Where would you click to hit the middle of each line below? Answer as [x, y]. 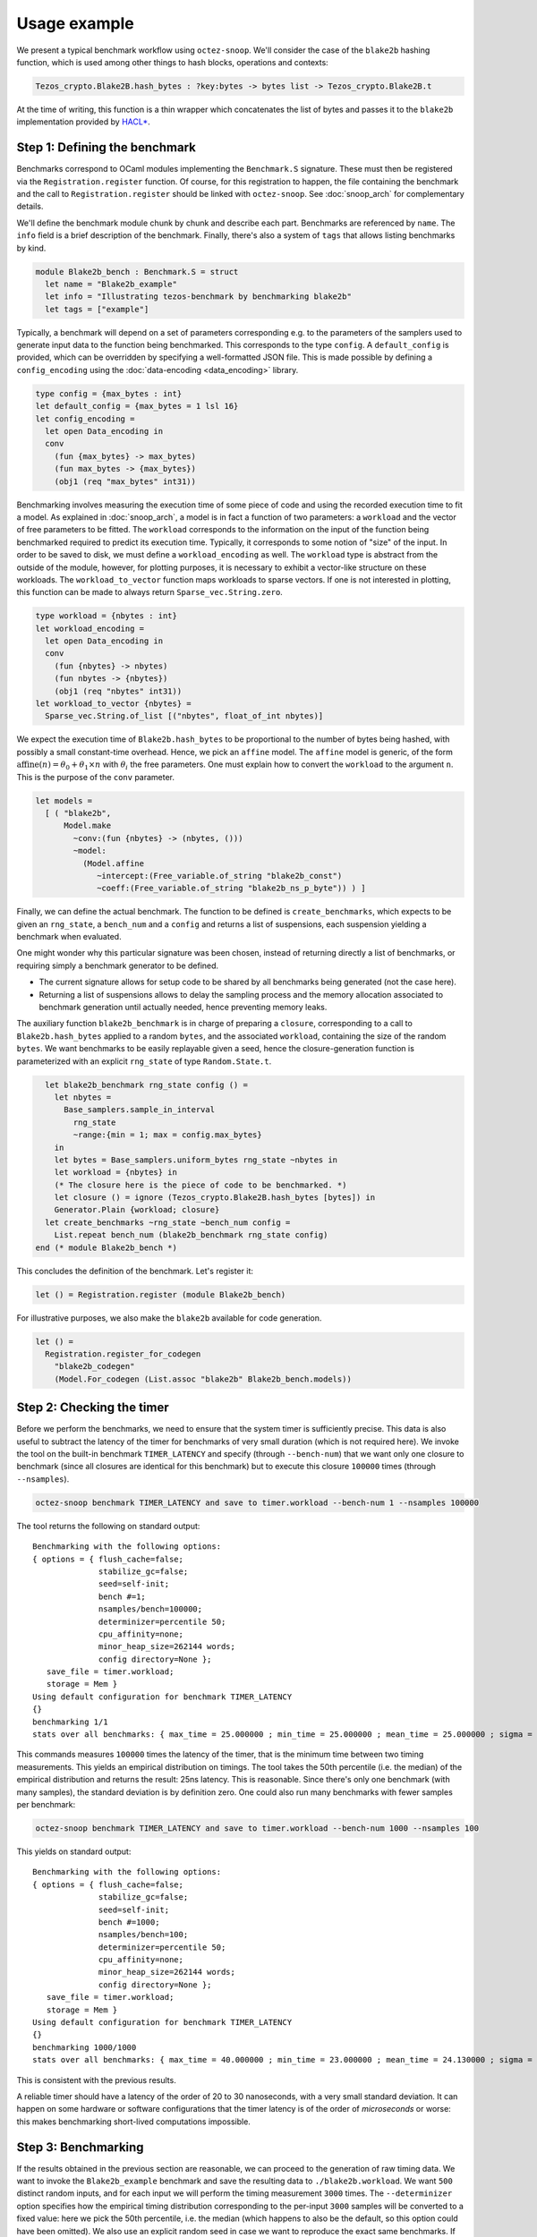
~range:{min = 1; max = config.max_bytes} [168, 1135]
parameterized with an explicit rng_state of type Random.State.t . [144, 1061]
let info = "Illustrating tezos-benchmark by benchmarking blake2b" [199, 297]
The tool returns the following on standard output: [108, 1526]
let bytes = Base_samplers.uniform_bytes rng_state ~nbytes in [196, 1160]
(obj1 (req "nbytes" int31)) [118, 691]
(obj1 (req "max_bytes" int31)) [125, 481]
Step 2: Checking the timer [93, 1408]
